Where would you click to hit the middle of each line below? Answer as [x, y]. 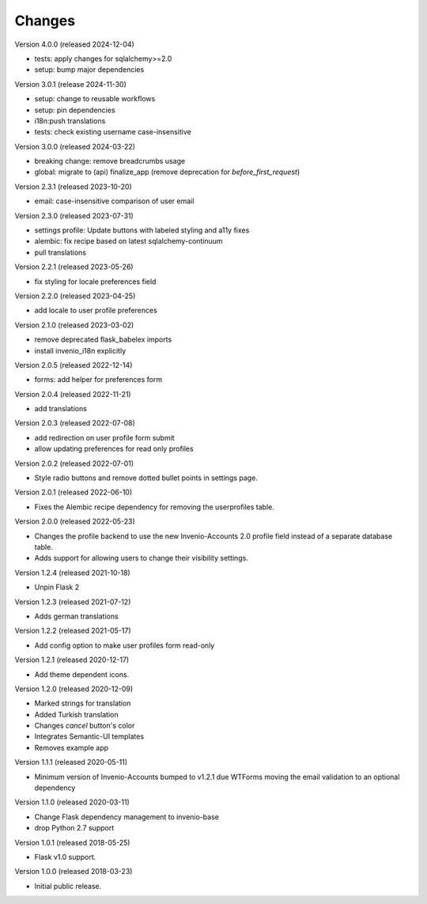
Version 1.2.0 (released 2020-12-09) [74, 689]
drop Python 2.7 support [74, 828]
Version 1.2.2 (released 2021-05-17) [73, 631]
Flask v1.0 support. [65, 857]
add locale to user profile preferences [96, 310]
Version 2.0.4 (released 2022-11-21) [73, 394]
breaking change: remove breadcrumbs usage [110, 161]
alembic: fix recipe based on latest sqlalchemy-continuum [128, 241]
